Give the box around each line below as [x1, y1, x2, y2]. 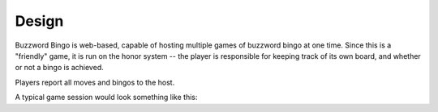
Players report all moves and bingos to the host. [15, 77, 175, 87]
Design [15, 12, 64, 30]
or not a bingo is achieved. [15, 63, 105, 73]
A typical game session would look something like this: [15, 93, 198, 102]
